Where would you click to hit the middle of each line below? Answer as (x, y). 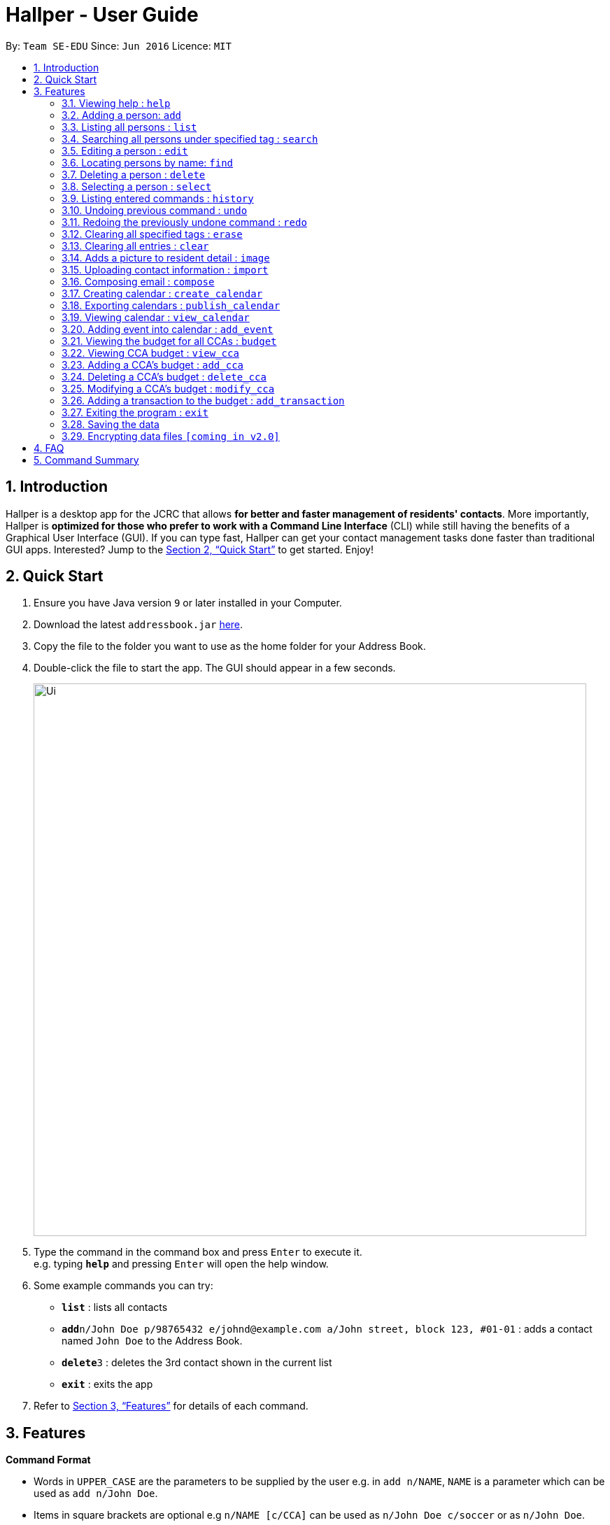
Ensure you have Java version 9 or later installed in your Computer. (188, 603)
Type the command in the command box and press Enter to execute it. (198, 1252)
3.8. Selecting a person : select (137, 186)
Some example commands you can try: (123, 1286)
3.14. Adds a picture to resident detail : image (166, 257)
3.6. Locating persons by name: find (148, 162)
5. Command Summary (86, 460)
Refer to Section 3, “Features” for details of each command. (171, 1406)
